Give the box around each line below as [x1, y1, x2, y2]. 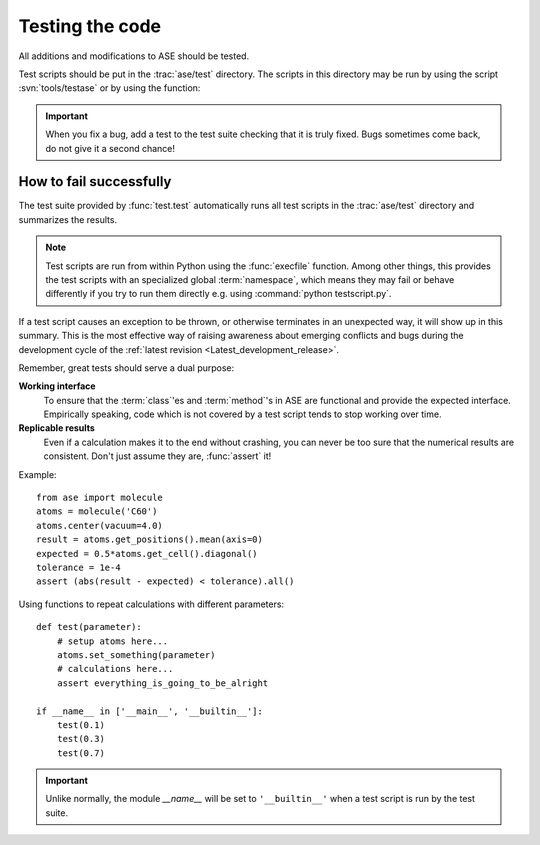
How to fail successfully [18, 173, 172, 190]
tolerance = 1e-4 [36, 562, 121, 573]
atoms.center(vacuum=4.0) [36, 520, 164, 531]
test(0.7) [56, 747, 105, 759]
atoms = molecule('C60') [36, 506, 158, 517]
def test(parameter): [36, 621, 142, 633]
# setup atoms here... [56, 635, 169, 647]
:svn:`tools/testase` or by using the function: [18, 82, 201, 94]
